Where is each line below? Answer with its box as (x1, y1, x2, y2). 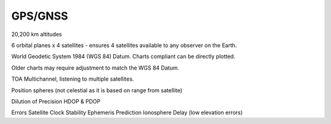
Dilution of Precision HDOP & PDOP (11, 98, 101, 105)
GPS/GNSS (11, 9, 69, 23)
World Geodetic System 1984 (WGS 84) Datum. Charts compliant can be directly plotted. (11, 53, 235, 60)
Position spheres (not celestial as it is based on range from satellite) (11, 86, 183, 94)
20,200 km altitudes (11, 31, 63, 38)
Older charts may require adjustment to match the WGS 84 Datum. (11, 64, 180, 71)
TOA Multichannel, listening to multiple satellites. (11, 75, 134, 82)
